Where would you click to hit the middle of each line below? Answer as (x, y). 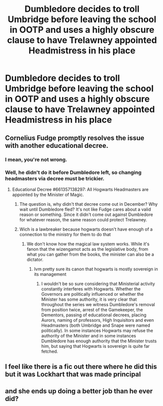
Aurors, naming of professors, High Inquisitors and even (98, 320)
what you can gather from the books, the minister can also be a (90, 254)
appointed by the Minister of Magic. (48, 194)
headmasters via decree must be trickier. (55, 179)
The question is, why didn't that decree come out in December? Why (88, 204)
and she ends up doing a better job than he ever (79, 391)
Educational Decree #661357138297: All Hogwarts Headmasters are (80, 189)
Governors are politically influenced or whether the (92, 294)
